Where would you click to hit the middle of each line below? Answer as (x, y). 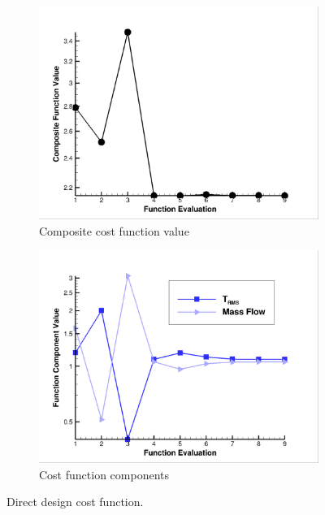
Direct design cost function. (75, 502)
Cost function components (104, 474)
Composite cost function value (114, 230)
